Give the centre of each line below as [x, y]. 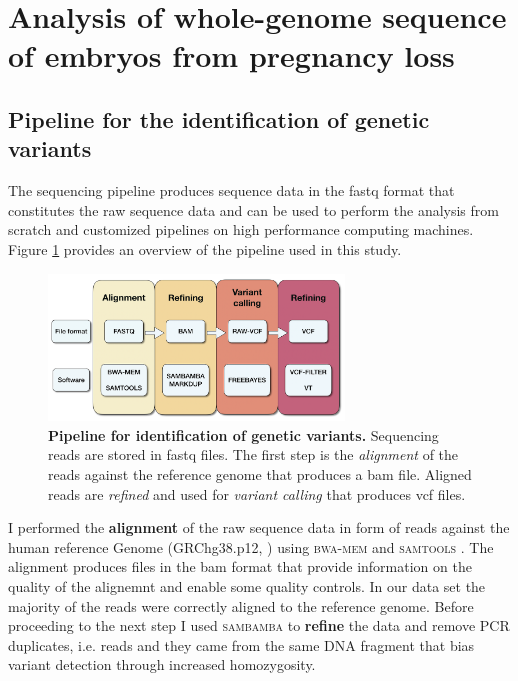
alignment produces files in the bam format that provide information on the [240, 566]
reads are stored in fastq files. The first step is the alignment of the [253, 454]
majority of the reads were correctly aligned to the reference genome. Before [241, 605]
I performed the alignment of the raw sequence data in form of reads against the [259, 527]
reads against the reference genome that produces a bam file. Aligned [260, 473]
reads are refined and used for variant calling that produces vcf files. [257, 493]
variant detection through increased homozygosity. [162, 664]
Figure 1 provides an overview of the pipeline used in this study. [205, 248]
